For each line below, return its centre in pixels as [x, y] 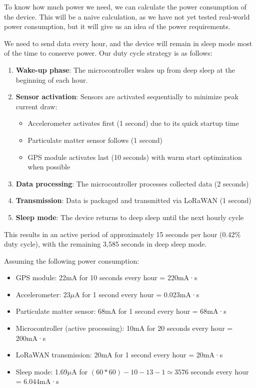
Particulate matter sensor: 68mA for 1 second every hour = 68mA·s [121, 311]
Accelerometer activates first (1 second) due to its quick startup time [133, 123]
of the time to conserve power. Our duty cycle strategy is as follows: [108, 53]
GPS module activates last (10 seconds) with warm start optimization [135, 157]
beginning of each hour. [52, 79]
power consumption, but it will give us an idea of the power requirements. [117, 26]
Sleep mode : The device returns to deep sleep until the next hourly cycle [130, 217]
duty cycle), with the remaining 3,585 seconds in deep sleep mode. [105, 244]
